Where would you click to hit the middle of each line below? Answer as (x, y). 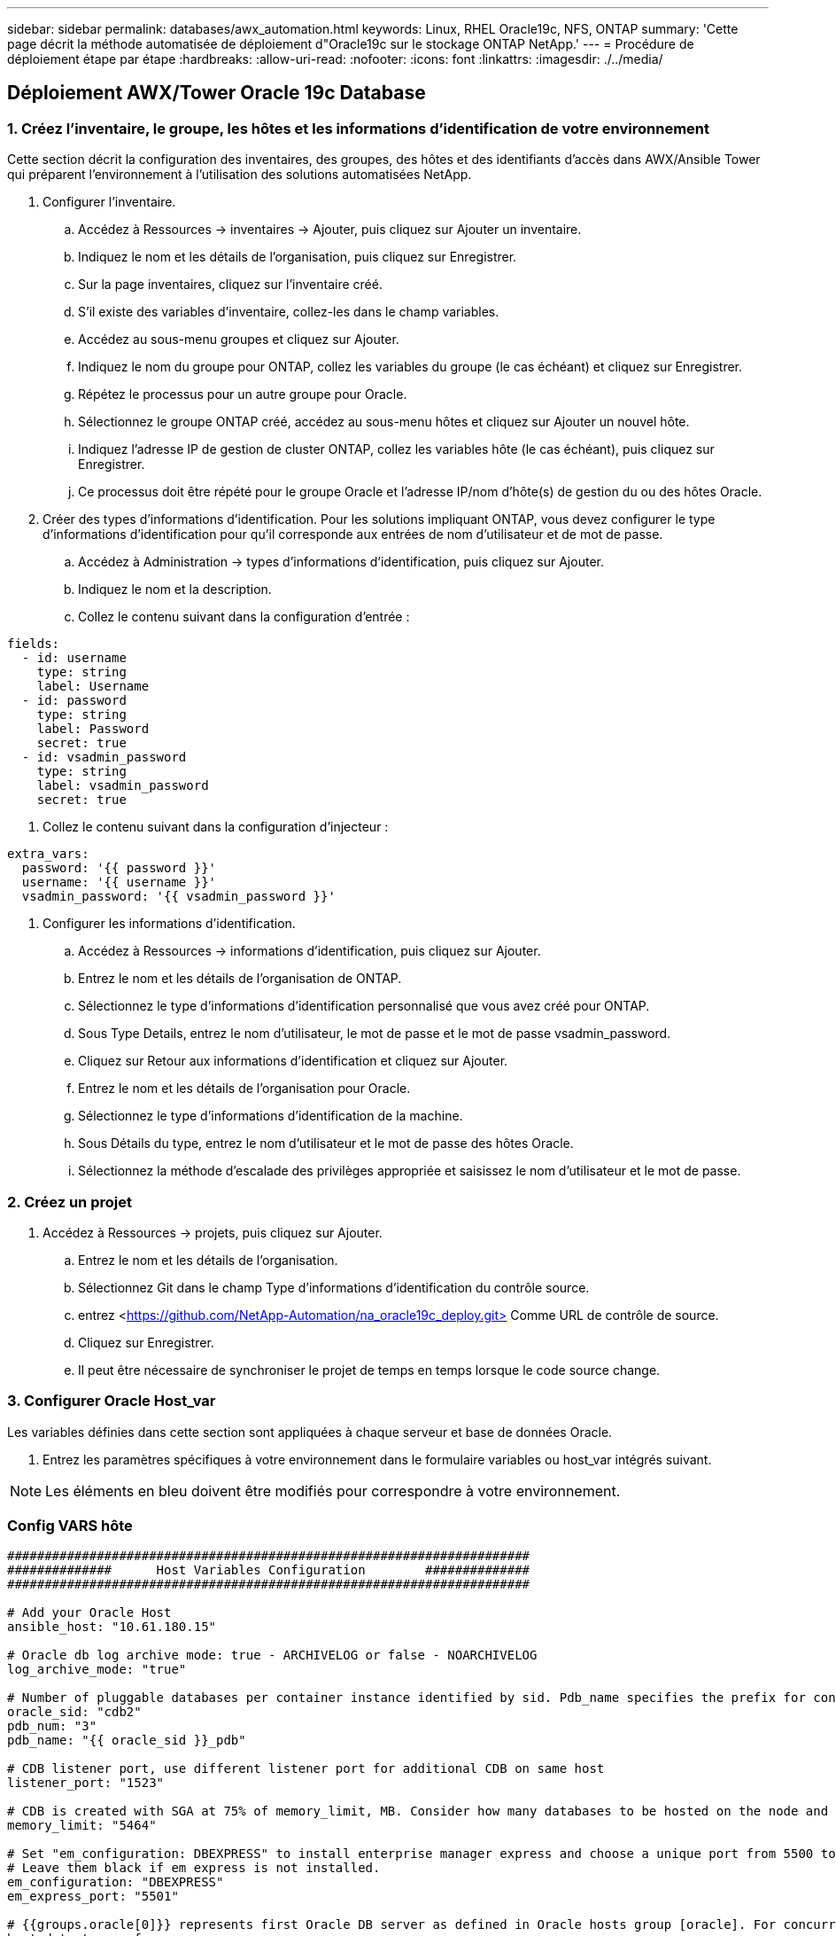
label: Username (93, 687)
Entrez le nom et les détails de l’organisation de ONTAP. (240, 979)
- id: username (74, 658)
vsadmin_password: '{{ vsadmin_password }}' (178, 897)
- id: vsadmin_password (104, 757)
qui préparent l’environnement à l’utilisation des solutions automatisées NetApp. (240, 175)
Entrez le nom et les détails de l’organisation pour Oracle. (244, 1089)
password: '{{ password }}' (119, 868)
